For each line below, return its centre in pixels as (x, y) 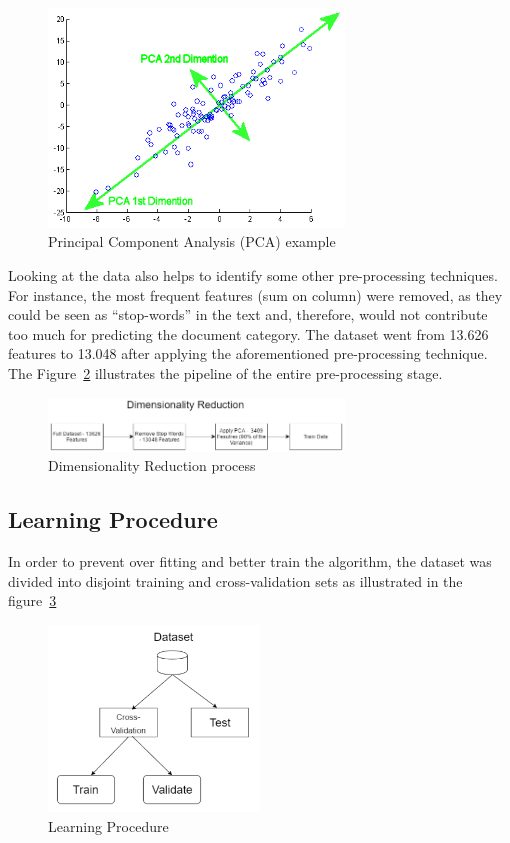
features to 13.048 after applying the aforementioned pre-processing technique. (248, 353)
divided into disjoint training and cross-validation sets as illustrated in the (235, 580)
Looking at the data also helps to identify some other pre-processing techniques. (253, 274)
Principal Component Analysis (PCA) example (192, 241)
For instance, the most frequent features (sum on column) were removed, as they (255, 294)
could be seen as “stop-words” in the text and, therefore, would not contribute (248, 314)
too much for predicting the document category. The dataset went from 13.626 (248, 333)
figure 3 (32, 600)
